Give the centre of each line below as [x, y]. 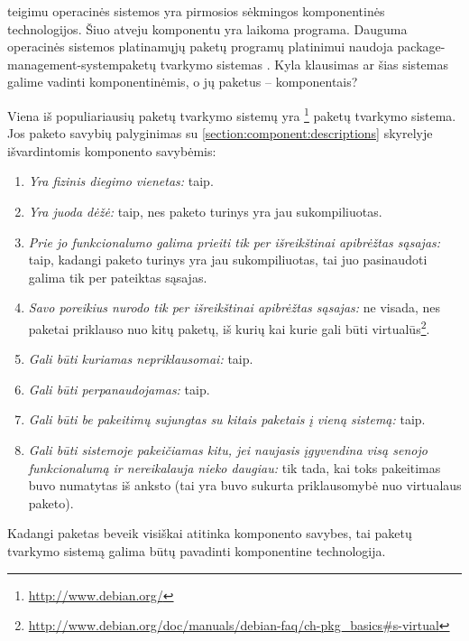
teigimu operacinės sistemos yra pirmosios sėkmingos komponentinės [196, 11]
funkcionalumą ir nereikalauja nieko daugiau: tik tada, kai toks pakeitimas [234, 467]
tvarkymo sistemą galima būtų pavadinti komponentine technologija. [197, 550]
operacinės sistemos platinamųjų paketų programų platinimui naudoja [200, 46]
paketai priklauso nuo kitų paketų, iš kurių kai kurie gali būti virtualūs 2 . [229, 327]
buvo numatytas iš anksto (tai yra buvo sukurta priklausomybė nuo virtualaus [245, 485]
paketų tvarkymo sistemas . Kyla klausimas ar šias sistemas [283, 64]
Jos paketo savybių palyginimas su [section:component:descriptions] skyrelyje [220, 133]
